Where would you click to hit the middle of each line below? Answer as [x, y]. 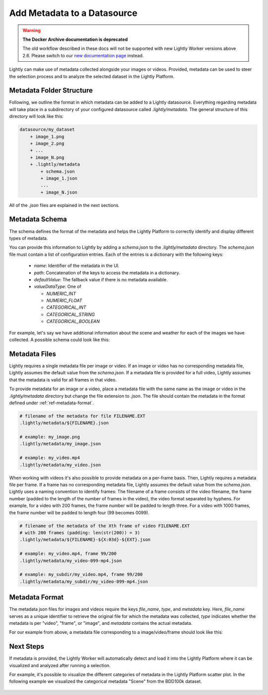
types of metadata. [29, 238]
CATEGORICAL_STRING [71, 314]
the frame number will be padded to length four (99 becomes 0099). [79, 512]
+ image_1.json [59, 178]
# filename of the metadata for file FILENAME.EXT [83, 416]
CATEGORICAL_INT [66, 307]
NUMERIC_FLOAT [64, 301]
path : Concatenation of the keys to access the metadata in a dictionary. [107, 273]
